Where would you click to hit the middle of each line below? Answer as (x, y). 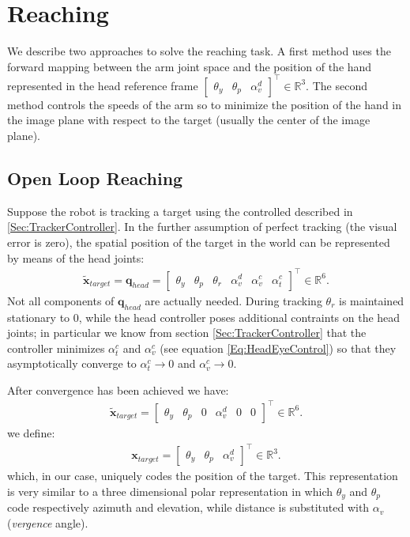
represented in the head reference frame (103, 85)
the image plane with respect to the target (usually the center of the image (189, 120)
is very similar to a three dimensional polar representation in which (170, 491)
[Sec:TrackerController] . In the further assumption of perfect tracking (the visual (202, 227)
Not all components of (61, 300)
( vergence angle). (48, 522)
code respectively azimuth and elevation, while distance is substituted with (188, 507)
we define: (31, 433)
